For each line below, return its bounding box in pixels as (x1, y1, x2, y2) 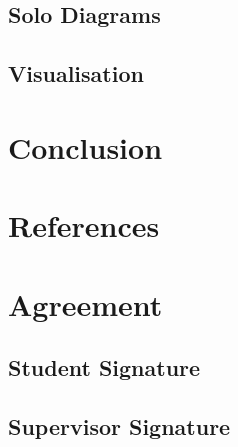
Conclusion (8, 126, 163, 167)
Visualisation (8, 58, 144, 89)
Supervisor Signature (8, 410, 231, 441)
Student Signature (8, 352, 201, 383)
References (8, 205, 160, 246)
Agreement (8, 283, 163, 324)
